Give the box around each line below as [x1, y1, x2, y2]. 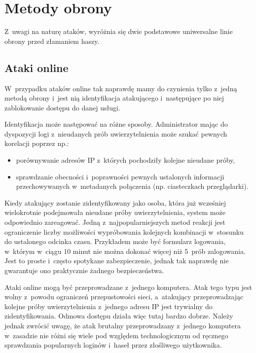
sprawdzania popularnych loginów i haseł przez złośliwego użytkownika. [4, 340, 222, 350]
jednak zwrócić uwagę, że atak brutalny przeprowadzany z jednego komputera [4, 320, 241, 330]
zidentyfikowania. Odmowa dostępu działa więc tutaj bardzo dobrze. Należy [4, 311, 233, 321]
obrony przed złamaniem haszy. [4, 35, 100, 46]
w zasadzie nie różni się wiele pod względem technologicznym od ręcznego [4, 330, 228, 340]
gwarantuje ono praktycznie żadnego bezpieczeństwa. [4, 265, 164, 276]
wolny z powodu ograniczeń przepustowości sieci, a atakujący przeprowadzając [4, 291, 244, 302]
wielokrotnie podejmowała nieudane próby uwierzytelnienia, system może [4, 207, 225, 217]
